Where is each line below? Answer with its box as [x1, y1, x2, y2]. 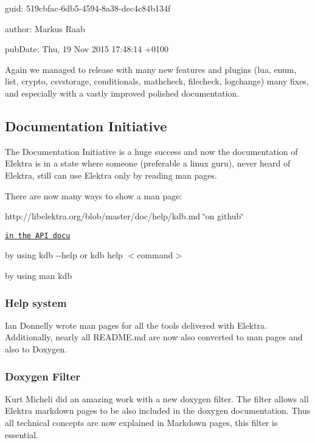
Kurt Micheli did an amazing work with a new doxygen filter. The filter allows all [5, 392, 309, 405]
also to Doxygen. [5, 342, 67, 355]
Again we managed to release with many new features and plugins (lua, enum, [5, 63, 297, 75]
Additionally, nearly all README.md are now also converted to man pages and [5, 331, 303, 343]
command [137, 249, 173, 261]
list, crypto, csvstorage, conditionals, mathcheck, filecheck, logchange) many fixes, [5, 75, 309, 88]
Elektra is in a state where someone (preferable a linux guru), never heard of [5, 157, 291, 170]
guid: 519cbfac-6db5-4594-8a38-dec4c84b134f [5, 2, 171, 14]
